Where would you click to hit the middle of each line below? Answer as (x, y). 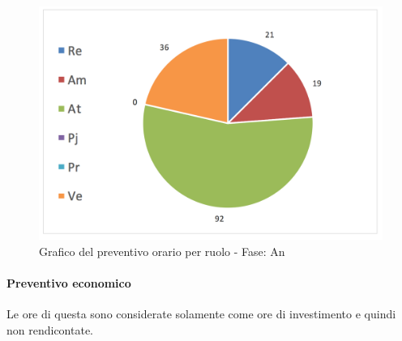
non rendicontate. (50, 329)
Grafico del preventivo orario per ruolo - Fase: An (162, 251)
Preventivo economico (69, 282)
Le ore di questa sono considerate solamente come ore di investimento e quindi (201, 314)
